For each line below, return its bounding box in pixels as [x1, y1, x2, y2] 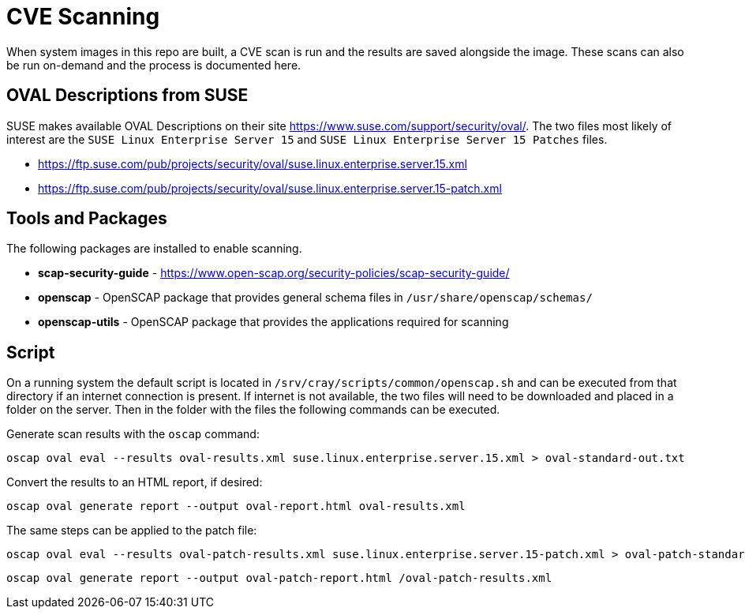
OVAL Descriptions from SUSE [6, 85, 249, 106]
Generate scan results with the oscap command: [6, 427, 260, 441]
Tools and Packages [6, 208, 167, 229]
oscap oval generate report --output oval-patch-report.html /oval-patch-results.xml [6, 572, 552, 585]
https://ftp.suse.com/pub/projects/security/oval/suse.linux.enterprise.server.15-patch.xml [38, 181, 502, 195]
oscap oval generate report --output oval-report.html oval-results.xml [6, 500, 466, 513]
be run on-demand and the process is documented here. [6, 58, 301, 72]
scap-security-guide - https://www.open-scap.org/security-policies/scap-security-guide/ [38, 266, 510, 280]
